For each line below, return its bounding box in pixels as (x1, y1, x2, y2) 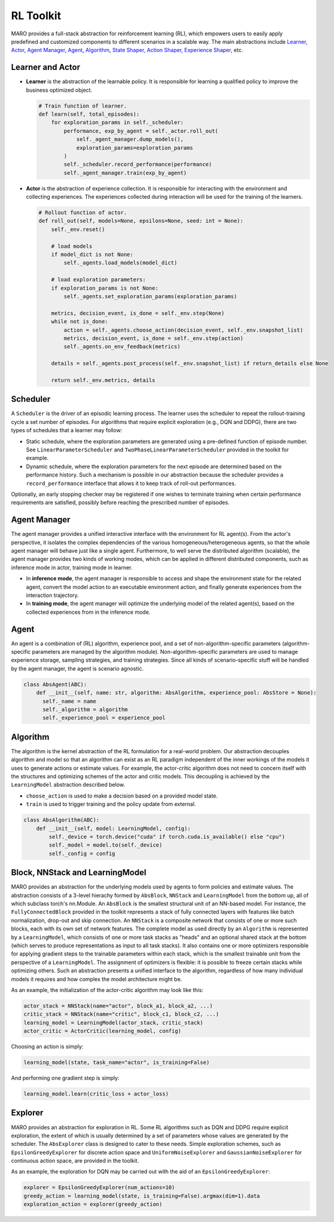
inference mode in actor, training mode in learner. (11, 563, 133, 571)
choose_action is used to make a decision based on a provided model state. (26, 792, 218, 799)
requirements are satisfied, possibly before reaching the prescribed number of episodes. (11, 499, 230, 506)
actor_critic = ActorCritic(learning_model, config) (23, 1027, 182, 1035)
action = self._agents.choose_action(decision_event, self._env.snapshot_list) (63, 326, 304, 333)
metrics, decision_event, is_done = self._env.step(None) (51, 310, 225, 317)
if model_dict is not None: (51, 251, 134, 258)
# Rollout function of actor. (38, 210, 127, 216)
